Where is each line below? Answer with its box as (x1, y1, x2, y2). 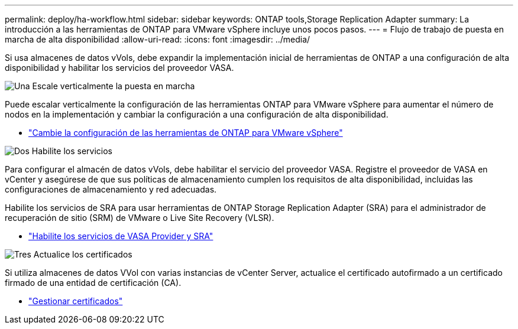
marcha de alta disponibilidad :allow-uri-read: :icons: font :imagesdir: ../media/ (5, 34, 310, 44)
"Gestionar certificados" (28, 296, 123, 306)
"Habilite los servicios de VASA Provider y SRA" (28, 231, 213, 241)
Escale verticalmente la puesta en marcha (32, 81, 195, 91)
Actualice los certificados (33, 249, 132, 259)
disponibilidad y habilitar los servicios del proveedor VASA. (5, 63, 234, 73)
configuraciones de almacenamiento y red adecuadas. (5, 184, 217, 194)
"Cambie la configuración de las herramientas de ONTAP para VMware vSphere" (28, 128, 343, 138)
